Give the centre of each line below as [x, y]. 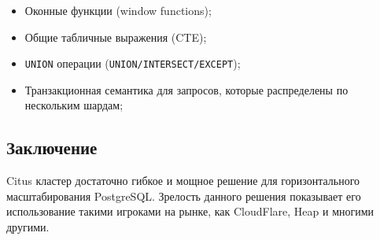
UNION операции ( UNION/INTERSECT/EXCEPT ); [133, 63]
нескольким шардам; [74, 105]
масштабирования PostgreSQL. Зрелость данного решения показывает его [184, 196]
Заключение [52, 148]
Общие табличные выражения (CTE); [116, 37]
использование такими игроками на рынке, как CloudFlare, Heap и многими [190, 211]
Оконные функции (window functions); [118, 10]
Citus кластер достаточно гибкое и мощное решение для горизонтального [183, 181]
